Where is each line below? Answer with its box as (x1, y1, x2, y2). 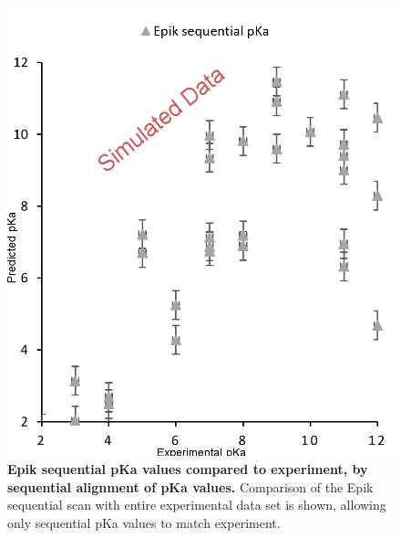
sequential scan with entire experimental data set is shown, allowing (7, 495, 386, 514)
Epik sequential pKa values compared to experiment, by (7, 459, 368, 478)
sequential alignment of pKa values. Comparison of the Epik (7, 477, 374, 496)
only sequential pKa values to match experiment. (7, 512, 281, 532)
